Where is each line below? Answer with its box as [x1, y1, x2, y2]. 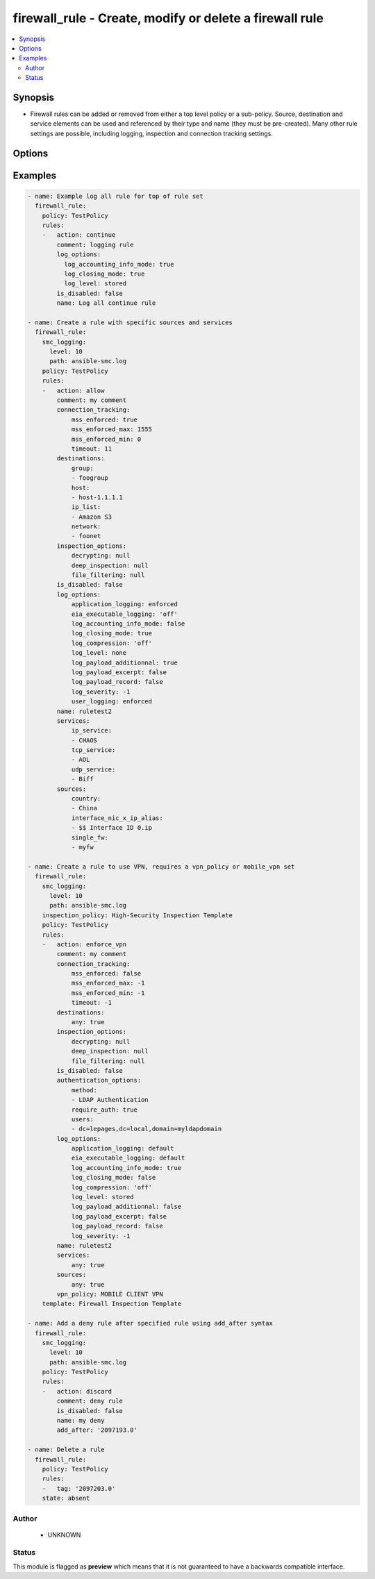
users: [71, 1115, 94, 1123]
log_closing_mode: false [71, 1173, 156, 1182]
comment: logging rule [56, 240, 135, 249]
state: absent [42, 1494, 90, 1503]
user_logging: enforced [71, 698, 153, 705]
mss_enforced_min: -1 [71, 989, 145, 996]
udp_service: [71, 765, 116, 774]
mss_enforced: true [71, 415, 138, 424]
